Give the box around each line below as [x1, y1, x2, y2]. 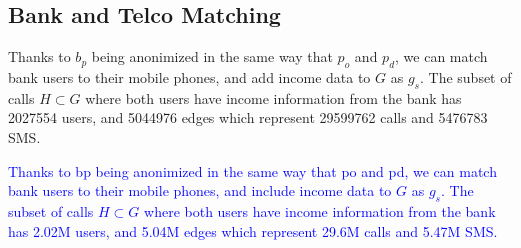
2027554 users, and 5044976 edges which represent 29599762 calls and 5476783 [8, 107, 488, 128]
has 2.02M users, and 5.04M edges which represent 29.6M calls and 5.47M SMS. [8, 220, 498, 241]
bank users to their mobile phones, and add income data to [8, 67, 371, 87]
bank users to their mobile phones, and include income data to [8, 180, 392, 201]
